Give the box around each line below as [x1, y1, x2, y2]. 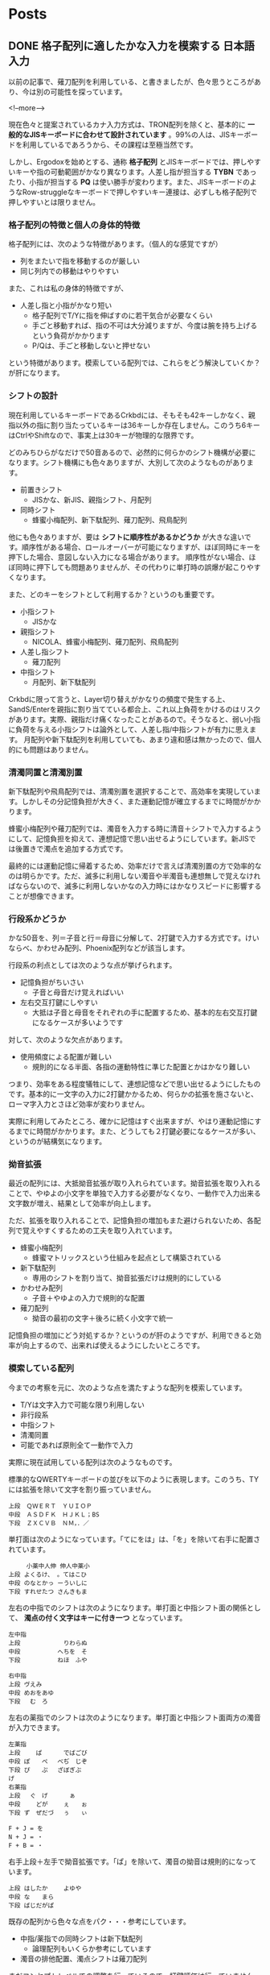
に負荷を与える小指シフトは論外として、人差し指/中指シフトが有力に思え [8, 724, 250, 734]
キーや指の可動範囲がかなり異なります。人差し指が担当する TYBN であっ [14, 167, 257, 176]
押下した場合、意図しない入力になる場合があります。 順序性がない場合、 [8, 552, 249, 562]
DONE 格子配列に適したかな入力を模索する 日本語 [8, 39, 256, 52]
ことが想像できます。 [8, 891, 79, 901]
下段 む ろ [8, 1697, 48, 1705]
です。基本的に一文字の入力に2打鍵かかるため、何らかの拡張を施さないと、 [8, 1089, 259, 1099]
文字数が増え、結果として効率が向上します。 [8, 1198, 156, 1209]
